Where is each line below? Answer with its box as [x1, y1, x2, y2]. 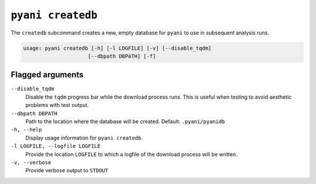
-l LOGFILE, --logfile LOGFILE [11, 143, 101, 150]
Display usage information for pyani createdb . [25, 134, 143, 141]
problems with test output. [25, 102, 89, 109]
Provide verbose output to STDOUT [25, 167, 108, 174]
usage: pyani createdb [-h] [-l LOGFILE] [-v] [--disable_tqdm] [23, 44, 212, 51]
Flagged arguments [11, 70, 84, 80]
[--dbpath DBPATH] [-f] [88, 53, 156, 60]
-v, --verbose [11, 159, 51, 166]
